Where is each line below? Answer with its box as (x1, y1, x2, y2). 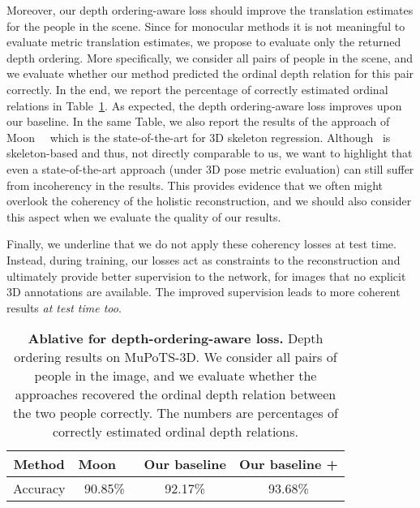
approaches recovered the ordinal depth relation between (15, 385, 336, 404)
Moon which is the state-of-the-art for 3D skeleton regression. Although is (6, 128, 391, 145)
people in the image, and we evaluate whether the (34, 366, 317, 385)
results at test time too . (6, 299, 122, 316)
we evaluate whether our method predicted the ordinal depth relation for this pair (6, 65, 414, 82)
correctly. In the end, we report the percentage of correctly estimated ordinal (6, 80, 388, 97)
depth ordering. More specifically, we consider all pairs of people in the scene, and (6, 49, 414, 66)
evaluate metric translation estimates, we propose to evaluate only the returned (6, 33, 401, 50)
